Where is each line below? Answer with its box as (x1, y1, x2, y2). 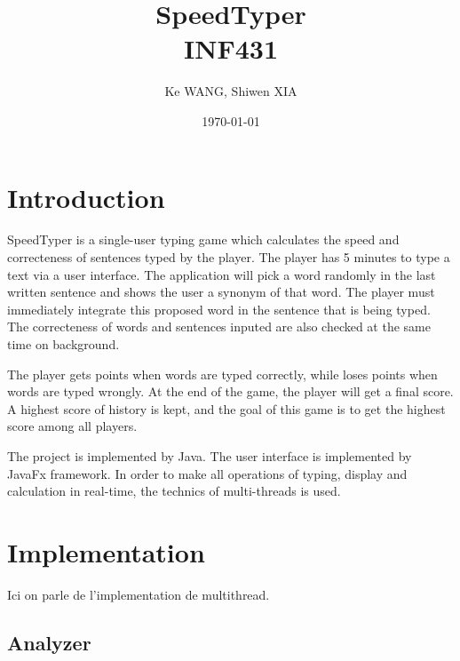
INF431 (184, 30, 278, 67)
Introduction (7, 179, 165, 215)
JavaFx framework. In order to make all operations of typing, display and (7, 464, 408, 482)
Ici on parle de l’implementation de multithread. (7, 585, 270, 603)
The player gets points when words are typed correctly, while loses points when (7, 364, 438, 383)
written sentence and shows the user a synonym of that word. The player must (7, 283, 435, 301)
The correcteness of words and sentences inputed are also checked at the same (7, 317, 431, 336)
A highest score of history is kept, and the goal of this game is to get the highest (7, 399, 446, 418)
